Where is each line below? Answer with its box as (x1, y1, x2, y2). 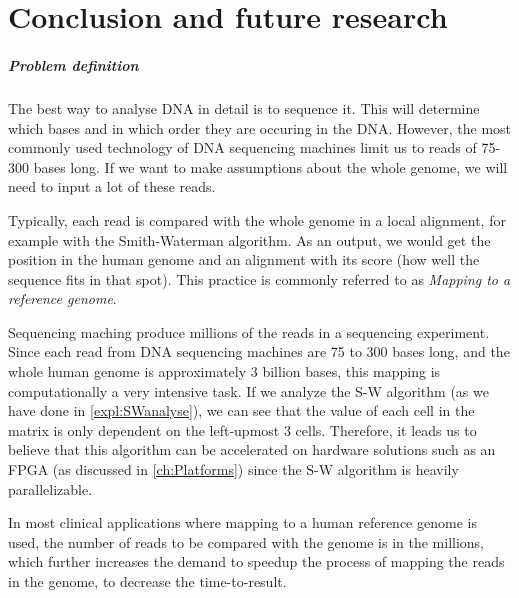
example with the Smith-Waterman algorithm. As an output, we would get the (8, 229, 491, 250)
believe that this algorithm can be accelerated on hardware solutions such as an (8, 439, 496, 460)
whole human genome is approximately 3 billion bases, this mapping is (8, 361, 441, 382)
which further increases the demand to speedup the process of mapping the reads (8, 551, 505, 572)
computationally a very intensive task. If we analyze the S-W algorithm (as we (8, 380, 489, 401)
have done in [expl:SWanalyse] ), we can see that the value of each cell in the (8, 400, 475, 421)
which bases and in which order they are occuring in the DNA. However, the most (8, 117, 512, 138)
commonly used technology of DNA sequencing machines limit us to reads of (8, 137, 477, 158)
